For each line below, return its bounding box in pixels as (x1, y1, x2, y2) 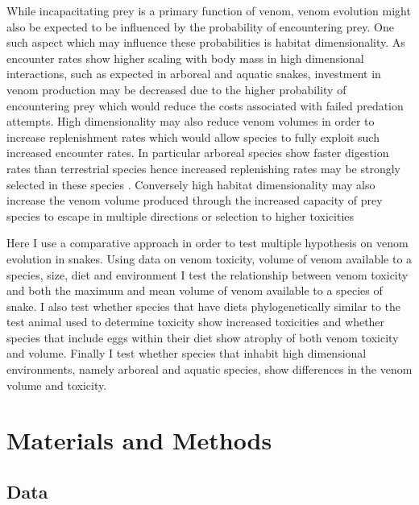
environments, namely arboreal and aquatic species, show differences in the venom (6, 361, 413, 378)
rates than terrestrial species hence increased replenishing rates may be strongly (6, 159, 400, 176)
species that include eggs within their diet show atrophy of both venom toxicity (6, 329, 399, 346)
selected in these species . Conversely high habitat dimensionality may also (6, 176, 375, 192)
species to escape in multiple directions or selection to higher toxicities (6, 207, 355, 224)
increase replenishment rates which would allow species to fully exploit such (6, 128, 380, 145)
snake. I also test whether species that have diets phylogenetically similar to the (6, 297, 401, 314)
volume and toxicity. (6, 376, 107, 393)
